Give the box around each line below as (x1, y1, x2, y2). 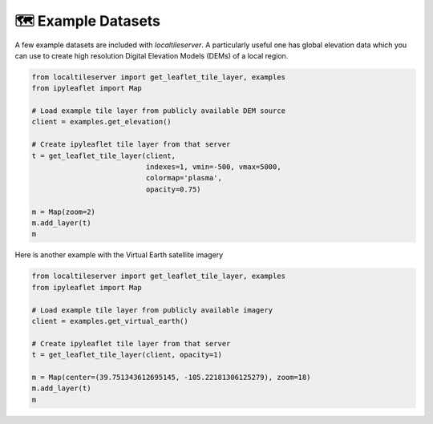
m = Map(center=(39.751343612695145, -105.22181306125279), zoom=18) (31, 373, 311, 382)
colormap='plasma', (145, 173, 222, 183)
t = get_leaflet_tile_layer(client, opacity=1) (31, 350, 222, 360)
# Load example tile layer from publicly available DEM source (31, 107, 286, 115)
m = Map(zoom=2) (31, 207, 96, 216)
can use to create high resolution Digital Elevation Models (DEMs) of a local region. (14, 50, 289, 60)
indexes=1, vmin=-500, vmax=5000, (145, 163, 281, 172)
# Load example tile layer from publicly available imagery (31, 305, 273, 314)
